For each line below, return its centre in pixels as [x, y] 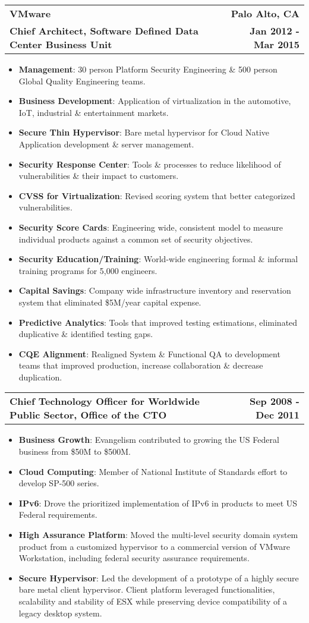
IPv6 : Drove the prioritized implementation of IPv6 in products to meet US [158, 503]
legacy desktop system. [60, 613]
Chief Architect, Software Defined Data [104, 31]
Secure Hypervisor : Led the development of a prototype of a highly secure [159, 578]
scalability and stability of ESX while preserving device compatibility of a [153, 601]
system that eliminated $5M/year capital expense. [110, 302]
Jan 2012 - [275, 31]
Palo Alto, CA [265, 13]
